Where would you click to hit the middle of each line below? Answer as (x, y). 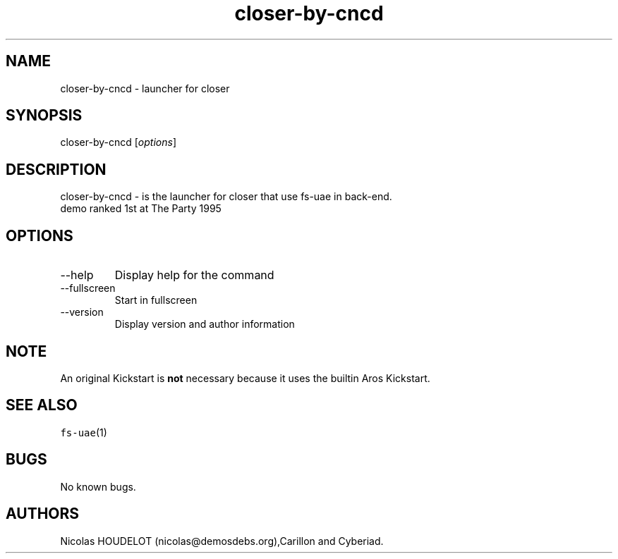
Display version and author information (205, 324)
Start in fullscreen (156, 300)
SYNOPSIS (44, 116)
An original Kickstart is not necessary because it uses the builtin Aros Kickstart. (245, 378)
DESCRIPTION (56, 169)
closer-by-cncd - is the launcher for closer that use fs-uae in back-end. (226, 197)
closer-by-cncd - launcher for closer (145, 88)
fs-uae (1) (84, 432)
